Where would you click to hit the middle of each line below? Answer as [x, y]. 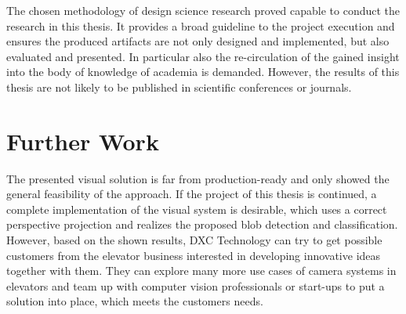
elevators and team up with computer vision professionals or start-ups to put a [196, 285]
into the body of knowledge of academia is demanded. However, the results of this [203, 72]
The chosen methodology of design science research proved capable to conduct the [203, 10]
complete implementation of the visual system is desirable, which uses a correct [197, 209]
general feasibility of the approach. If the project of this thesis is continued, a [192, 194]
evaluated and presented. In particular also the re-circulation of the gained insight [203, 56]
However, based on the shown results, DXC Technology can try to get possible [194, 240]
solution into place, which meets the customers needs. [135, 301]
